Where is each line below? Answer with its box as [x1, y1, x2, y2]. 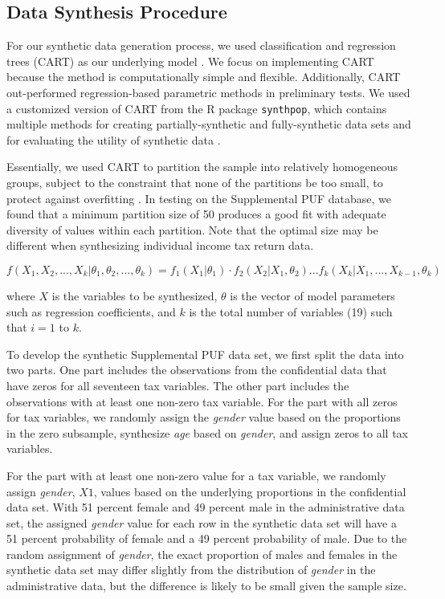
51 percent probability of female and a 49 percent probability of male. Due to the [6, 530, 407, 547]
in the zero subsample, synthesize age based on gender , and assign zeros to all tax [6, 424, 409, 441]
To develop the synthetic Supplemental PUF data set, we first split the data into [6, 345, 404, 362]
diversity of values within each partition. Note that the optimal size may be [6, 221, 378, 238]
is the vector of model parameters [230, 287, 395, 304]
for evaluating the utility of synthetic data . [6, 131, 221, 148]
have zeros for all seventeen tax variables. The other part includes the [6, 377, 349, 393]
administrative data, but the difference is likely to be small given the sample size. [6, 577, 406, 594]
